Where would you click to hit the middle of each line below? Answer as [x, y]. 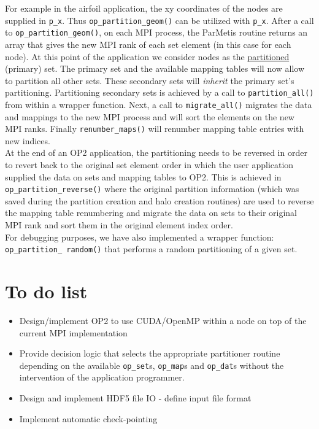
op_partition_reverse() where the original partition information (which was [152, 189]
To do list [46, 291]
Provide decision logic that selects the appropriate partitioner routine [150, 353]
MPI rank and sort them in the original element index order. [119, 225]
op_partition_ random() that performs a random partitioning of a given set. [151, 249]
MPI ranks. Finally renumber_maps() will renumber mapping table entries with [155, 129]
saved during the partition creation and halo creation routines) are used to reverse [159, 200]
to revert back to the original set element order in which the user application [149, 165]
